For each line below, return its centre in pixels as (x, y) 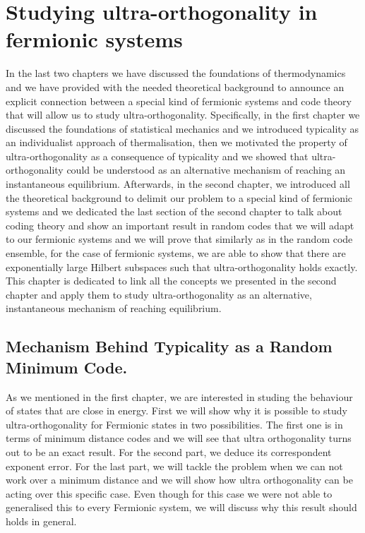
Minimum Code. (67, 367)
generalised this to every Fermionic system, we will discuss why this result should (181, 507)
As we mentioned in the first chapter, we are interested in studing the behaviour (179, 396)
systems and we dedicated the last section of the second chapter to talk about (174, 211)
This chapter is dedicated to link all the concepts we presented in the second (171, 281)
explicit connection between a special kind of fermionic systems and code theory (179, 101)
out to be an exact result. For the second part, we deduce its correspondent (169, 451)
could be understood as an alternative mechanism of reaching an (206, 170)
